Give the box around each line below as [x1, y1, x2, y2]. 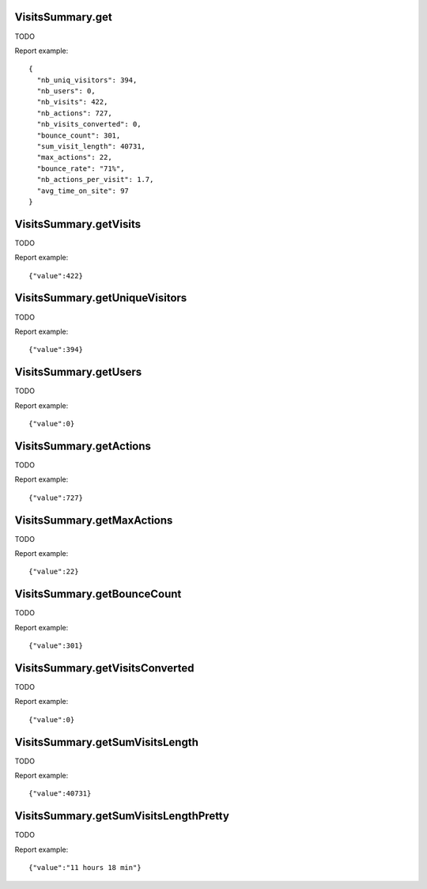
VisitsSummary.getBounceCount [14, 588, 182, 601]
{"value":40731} [28, 789, 92, 798]
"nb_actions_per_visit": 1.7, [36, 175, 154, 184]
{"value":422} [28, 271, 83, 280]
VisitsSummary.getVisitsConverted [14, 661, 195, 675]
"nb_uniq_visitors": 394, [36, 75, 138, 85]
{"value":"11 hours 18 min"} [28, 863, 142, 872]
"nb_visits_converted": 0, [36, 119, 142, 129]
